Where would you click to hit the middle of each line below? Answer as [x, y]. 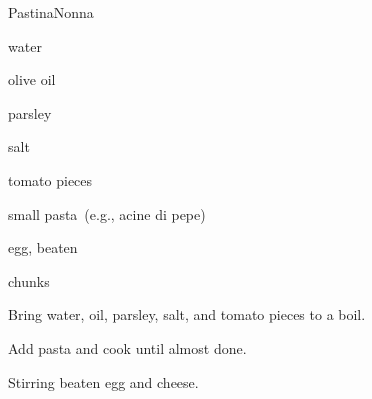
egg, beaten [43, 247]
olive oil [32, 79]
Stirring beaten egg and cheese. [103, 381]
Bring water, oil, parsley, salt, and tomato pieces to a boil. [187, 314]
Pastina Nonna [51, 12]
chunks [29, 280]
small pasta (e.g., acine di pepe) [107, 213]
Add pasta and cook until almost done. [127, 347]
